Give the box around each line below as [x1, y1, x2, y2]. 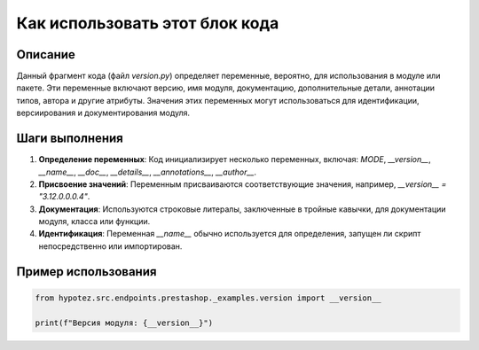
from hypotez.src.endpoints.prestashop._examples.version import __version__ [35, 292, 381, 303]
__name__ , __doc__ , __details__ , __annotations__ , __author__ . [38, 167, 257, 177]
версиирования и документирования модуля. [16, 107, 191, 119]
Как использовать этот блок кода [16, 13, 279, 33]
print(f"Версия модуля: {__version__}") [35, 317, 213, 328]
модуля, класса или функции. [38, 216, 151, 227]
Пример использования [16, 264, 157, 279]
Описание [16, 47, 75, 62]
